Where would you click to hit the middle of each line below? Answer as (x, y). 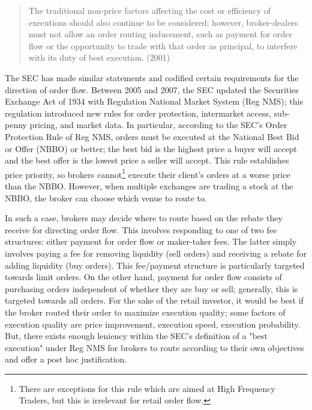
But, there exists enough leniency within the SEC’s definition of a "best (136, 336)
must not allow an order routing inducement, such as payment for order (160, 34)
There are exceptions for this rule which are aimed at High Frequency (147, 388)
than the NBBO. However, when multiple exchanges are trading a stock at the (149, 185)
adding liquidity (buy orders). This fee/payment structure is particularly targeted (155, 265)
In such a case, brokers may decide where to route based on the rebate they (144, 218)
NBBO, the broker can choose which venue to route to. (106, 197)
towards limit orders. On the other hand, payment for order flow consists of (143, 277)
